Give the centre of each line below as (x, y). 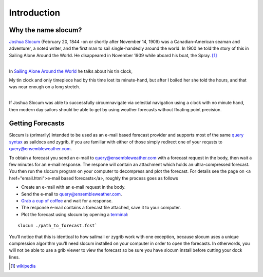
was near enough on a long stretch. (45, 87)
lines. (14, 257)
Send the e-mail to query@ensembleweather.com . (72, 194)
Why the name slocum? (46, 30)
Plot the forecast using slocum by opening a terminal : (75, 214)
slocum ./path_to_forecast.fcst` (57, 226)
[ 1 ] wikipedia (23, 266)
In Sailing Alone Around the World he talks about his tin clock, (71, 71)
